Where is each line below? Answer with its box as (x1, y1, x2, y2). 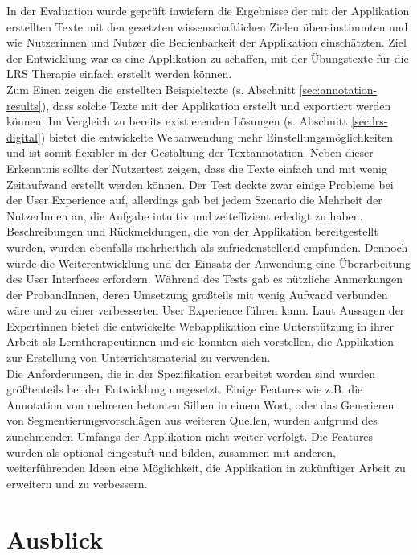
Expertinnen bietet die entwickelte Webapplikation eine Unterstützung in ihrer (6, 317, 394, 334)
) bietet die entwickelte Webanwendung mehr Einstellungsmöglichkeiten (40, 128, 394, 145)
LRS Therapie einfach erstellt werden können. (6, 65, 232, 82)
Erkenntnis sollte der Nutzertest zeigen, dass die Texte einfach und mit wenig (6, 159, 387, 176)
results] (6, 97, 42, 113)
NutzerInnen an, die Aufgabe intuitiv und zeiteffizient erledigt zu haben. (6, 207, 363, 224)
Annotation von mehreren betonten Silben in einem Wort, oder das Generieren (6, 396, 395, 413)
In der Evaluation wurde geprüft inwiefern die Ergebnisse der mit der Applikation (6, 2, 410, 18)
